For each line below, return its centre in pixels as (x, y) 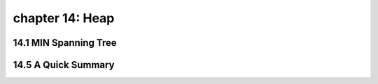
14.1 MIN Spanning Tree (65, 43)
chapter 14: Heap (64, 18)
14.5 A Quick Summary (64, 65)
